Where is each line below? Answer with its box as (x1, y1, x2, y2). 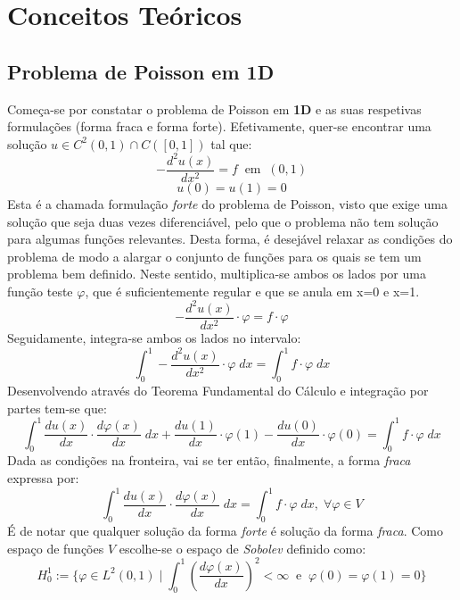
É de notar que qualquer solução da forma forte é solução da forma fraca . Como (7, 521, 443, 539)
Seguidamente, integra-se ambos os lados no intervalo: (7, 329, 301, 347)
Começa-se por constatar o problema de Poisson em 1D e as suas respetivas (7, 99, 422, 118)
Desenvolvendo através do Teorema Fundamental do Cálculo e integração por (7, 380, 429, 399)
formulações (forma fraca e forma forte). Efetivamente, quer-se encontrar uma (7, 117, 431, 136)
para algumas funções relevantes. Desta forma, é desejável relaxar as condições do (7, 229, 453, 248)
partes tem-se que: (7, 398, 107, 417)
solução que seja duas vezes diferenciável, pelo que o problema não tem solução (7, 212, 439, 230)
